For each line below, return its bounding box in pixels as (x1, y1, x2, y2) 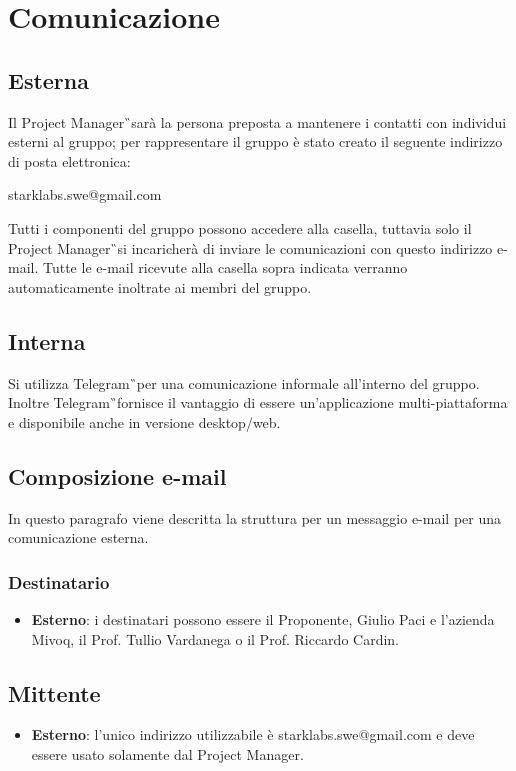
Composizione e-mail (8, 460, 227, 491)
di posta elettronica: (8, 150, 131, 171)
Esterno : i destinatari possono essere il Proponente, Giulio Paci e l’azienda (31, 608, 495, 629)
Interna (8, 325, 86, 356)
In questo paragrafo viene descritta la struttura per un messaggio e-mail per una (8, 507, 501, 528)
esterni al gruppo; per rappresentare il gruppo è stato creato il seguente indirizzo (8, 131, 503, 152)
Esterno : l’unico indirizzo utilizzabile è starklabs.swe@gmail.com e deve (31, 724, 475, 745)
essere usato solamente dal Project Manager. (31, 743, 304, 764)
